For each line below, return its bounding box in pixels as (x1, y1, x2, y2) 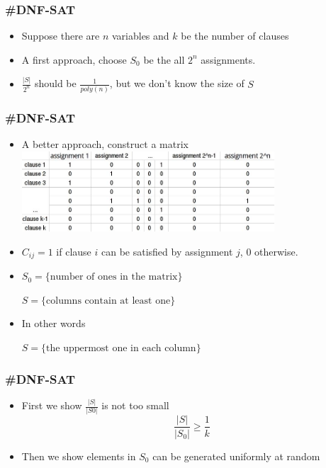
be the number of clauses (181, 28, 289, 43)
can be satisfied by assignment (101, 244, 233, 258)
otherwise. (254, 244, 298, 258)
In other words (21, 316, 86, 331)
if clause (56, 244, 91, 258)
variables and (111, 28, 169, 43)
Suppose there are (21, 28, 100, 43)
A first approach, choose (21, 52, 127, 67)
